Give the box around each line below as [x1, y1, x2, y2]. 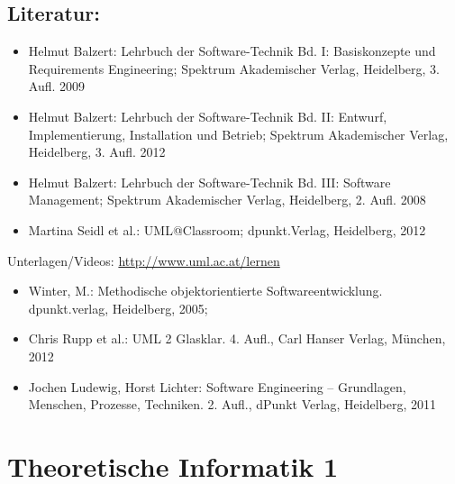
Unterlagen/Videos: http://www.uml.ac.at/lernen [7, 251, 280, 269]
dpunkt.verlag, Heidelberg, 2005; [28, 298, 208, 317]
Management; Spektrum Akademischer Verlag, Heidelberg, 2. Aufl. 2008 [28, 190, 426, 209]
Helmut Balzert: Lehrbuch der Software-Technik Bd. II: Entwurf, [28, 106, 387, 125]
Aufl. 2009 [28, 77, 86, 96]
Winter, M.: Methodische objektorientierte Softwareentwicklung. [28, 281, 383, 300]
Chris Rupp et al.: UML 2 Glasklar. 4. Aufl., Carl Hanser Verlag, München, [28, 329, 446, 348]
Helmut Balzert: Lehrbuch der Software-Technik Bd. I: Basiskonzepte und [28, 41, 436, 60]
